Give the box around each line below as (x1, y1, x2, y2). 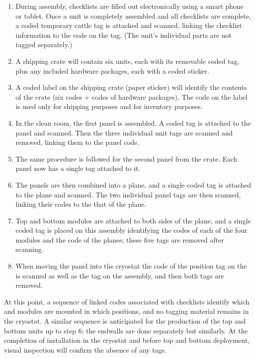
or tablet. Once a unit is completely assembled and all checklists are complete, (15, 10, 251, 21)
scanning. (15, 244, 44, 254)
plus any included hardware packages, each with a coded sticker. (15, 65, 209, 76)
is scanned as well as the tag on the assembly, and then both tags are (15, 270, 224, 280)
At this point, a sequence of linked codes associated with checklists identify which (4, 296, 250, 306)
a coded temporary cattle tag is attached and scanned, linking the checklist (15, 20, 242, 30)
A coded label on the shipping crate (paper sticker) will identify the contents (15, 82, 247, 92)
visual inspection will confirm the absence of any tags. (4, 344, 167, 355)
